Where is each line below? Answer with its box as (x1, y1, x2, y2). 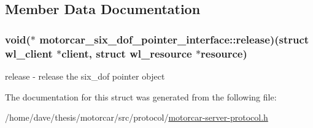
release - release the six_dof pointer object (5, 69, 165, 82)
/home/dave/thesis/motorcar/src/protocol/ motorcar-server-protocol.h (5, 111, 268, 124)
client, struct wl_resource (61, 45, 192, 61)
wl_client (5, 45, 53, 61)
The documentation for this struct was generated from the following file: (5, 90, 277, 103)
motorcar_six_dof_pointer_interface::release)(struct (39, 31, 309, 47)
